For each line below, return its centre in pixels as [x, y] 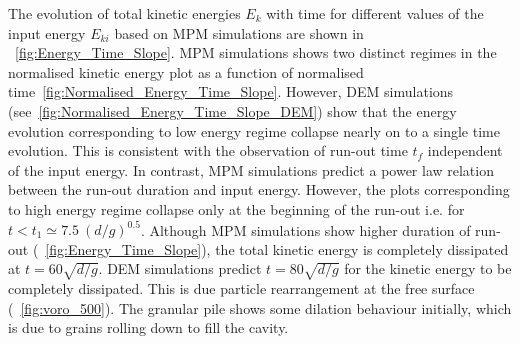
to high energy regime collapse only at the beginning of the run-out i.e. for [236, 208]
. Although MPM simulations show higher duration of [305, 229]
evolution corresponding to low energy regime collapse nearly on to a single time [254, 130]
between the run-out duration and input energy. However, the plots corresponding [259, 189]
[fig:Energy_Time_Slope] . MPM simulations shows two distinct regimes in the [256, 52]
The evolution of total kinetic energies [124, 13]
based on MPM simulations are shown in [239, 32]
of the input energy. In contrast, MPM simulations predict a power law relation [251, 169]
